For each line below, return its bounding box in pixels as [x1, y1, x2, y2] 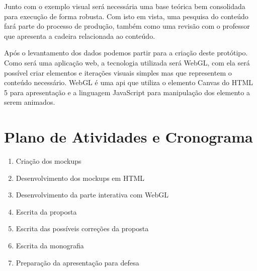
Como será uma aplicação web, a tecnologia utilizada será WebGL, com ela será [4, 57, 250, 67]
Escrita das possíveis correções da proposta [16, 223, 149, 234]
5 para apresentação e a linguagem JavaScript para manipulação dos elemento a [4, 87, 250, 97]
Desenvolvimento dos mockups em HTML [16, 172, 145, 183]
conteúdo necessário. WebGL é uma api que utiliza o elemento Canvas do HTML [4, 77, 253, 88]
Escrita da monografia [16, 240, 84, 251]
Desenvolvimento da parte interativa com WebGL [16, 189, 168, 200]
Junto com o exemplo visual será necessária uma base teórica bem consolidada [4, 1, 245, 11]
